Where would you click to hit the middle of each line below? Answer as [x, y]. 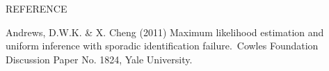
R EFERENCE [37, 8]
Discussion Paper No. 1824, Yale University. [99, 59]
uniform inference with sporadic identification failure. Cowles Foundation [162, 46]
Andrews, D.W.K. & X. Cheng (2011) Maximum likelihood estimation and [165, 32]
